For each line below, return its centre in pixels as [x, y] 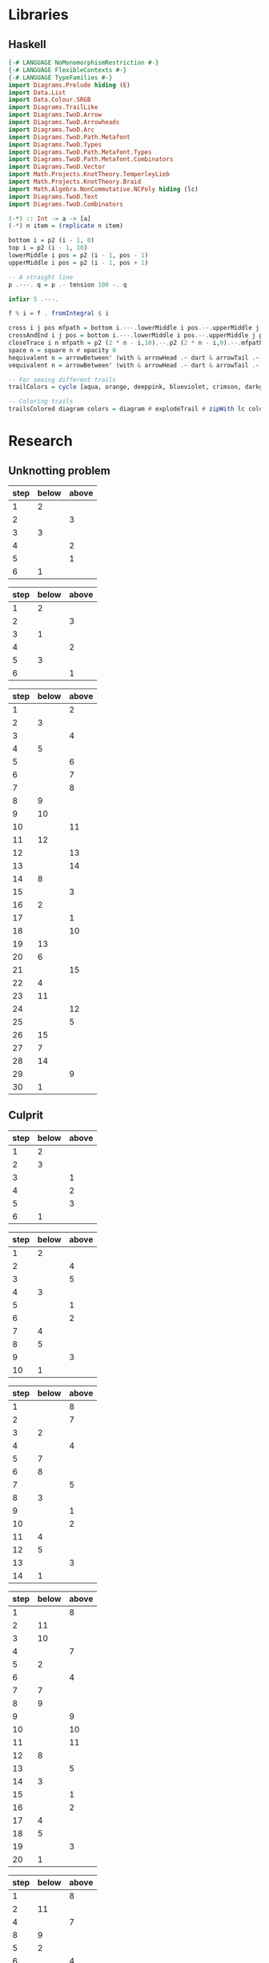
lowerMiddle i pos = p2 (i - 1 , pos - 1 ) [78, 255]
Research [41, 441]
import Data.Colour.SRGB [50, 100]
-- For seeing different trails [62, 379]
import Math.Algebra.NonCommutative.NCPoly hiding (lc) [103, 189]
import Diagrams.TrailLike [53, 107]
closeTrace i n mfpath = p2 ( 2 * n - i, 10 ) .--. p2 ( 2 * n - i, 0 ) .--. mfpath [136, 343]
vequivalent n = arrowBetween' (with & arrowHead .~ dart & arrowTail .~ [134, 365]
